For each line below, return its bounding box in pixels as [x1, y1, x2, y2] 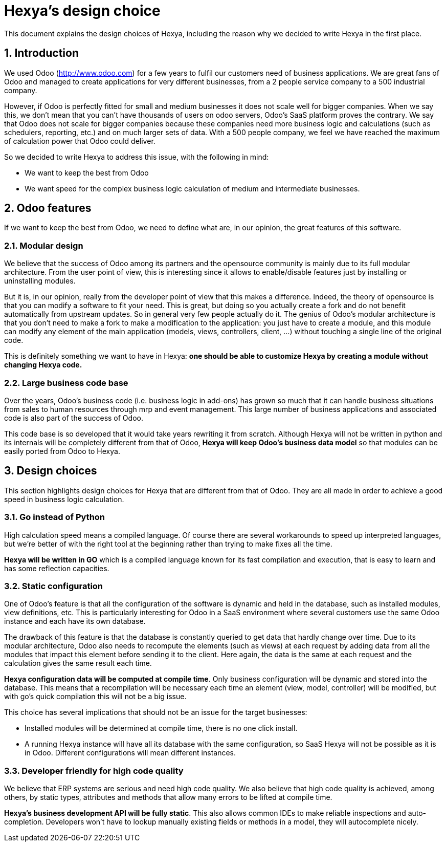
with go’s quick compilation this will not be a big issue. [4, 692, 187, 701]
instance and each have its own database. [4, 617, 146, 626]
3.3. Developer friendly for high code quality [4, 765, 184, 776]
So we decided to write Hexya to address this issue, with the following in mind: [4, 152, 269, 161]
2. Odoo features [4, 202, 92, 215]
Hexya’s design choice [4, 2, 161, 19]
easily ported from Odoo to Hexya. [4, 446, 120, 455]
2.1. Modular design [4, 240, 83, 251]
